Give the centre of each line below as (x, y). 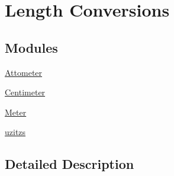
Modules (31, 47)
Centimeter (25, 92)
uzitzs (15, 132)
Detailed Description (70, 164)
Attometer (24, 72)
